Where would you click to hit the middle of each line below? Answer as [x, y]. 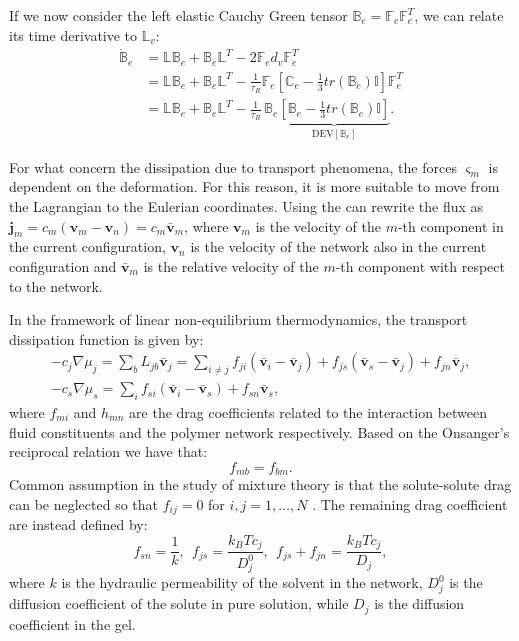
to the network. [56, 285]
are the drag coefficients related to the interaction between [308, 412]
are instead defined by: [78, 524]
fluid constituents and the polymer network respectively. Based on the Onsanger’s [259, 431]
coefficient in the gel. [72, 623]
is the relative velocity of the [231, 266]
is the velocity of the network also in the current [338, 246]
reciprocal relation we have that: [108, 451]
